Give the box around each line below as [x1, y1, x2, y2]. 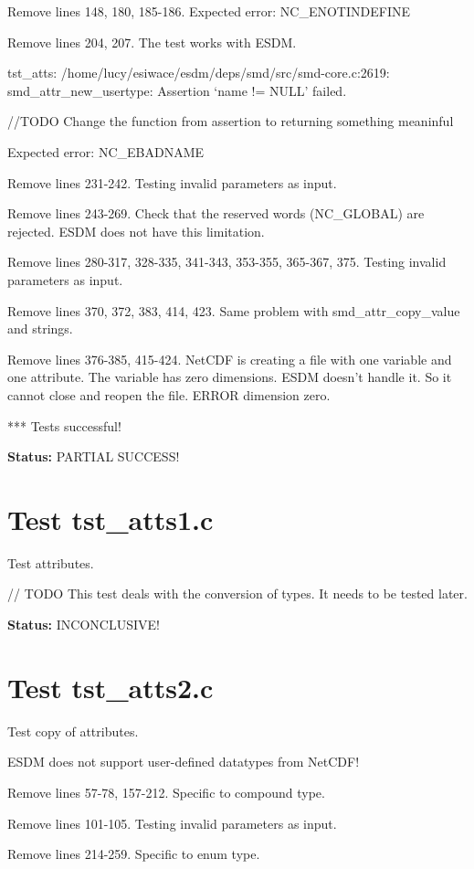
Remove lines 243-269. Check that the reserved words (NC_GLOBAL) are [7, 204, 425, 223]
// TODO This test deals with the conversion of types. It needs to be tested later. [7, 584, 468, 603]
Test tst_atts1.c [7, 500, 214, 537]
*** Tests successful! [7, 416, 121, 435]
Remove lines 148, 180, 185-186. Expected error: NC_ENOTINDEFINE [7, 2, 410, 20]
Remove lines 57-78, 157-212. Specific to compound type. [7, 782, 325, 801]
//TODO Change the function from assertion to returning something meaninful [7, 111, 454, 131]
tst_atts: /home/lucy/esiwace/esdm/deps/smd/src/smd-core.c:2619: [7, 63, 390, 82]
